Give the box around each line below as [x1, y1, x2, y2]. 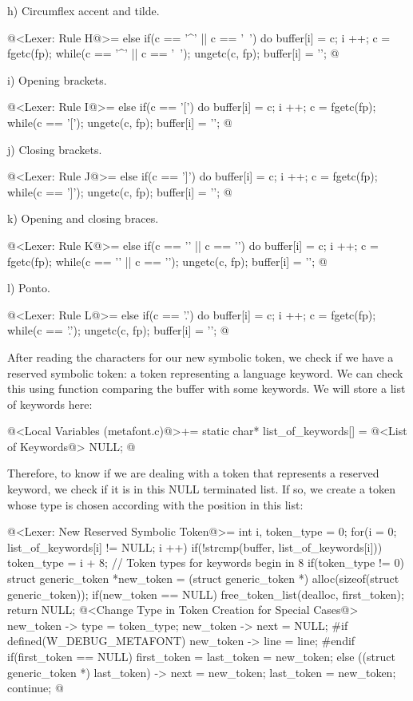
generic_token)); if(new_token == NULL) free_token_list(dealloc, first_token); [7, 585, 404, 602]
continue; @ [7, 679, 64, 696]
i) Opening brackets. [7, 71, 107, 88]
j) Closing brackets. [7, 141, 102, 157]
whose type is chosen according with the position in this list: [7, 496, 304, 513]
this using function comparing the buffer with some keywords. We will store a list [7, 380, 406, 397]
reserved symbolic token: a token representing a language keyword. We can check [7, 364, 403, 381]
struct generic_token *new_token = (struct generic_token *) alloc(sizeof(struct [7, 570, 399, 587]
